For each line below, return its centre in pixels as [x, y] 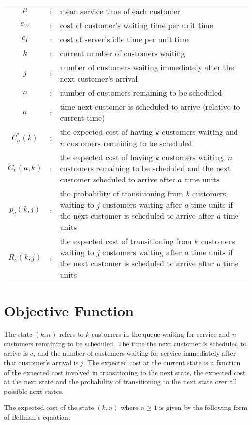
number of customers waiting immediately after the [147, 67]
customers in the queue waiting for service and [161, 334]
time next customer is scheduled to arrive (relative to [150, 106]
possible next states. [34, 391]
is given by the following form [203, 407]
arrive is [16, 353]
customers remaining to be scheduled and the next [145, 168]
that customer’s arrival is [41, 362]
